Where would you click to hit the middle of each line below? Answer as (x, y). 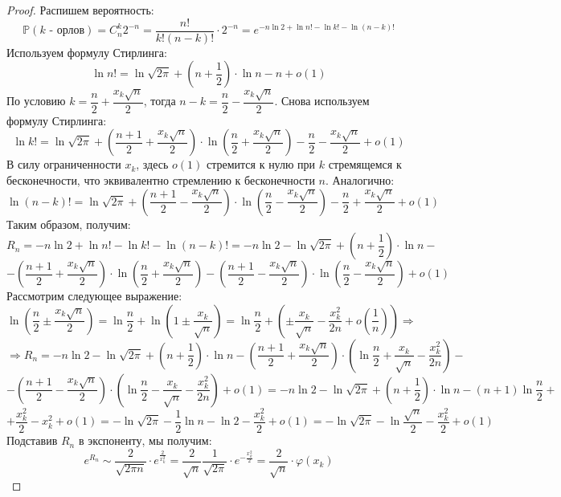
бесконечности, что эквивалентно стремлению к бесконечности (161, 180)
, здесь (152, 164)
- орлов (67, 31)
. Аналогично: (360, 180)
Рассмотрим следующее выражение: (94, 296)
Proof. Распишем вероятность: (80, 10)
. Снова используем (322, 101)
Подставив (32, 440)
